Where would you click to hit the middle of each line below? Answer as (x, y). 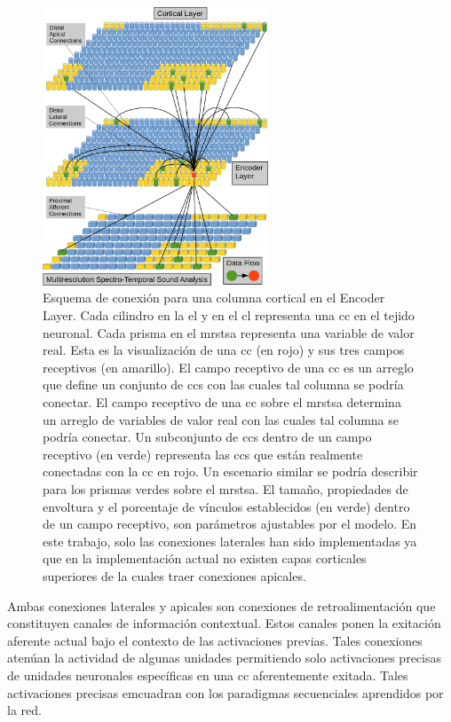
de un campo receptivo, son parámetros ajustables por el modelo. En (230, 524)
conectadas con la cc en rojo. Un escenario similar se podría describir (230, 471)
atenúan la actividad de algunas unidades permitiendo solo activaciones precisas (224, 658)
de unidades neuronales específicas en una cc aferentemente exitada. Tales (208, 675)
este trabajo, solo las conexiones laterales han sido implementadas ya (230, 541)
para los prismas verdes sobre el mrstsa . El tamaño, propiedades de (225, 488)
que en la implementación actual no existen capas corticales (205, 558)
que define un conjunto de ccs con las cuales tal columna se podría (223, 385)
